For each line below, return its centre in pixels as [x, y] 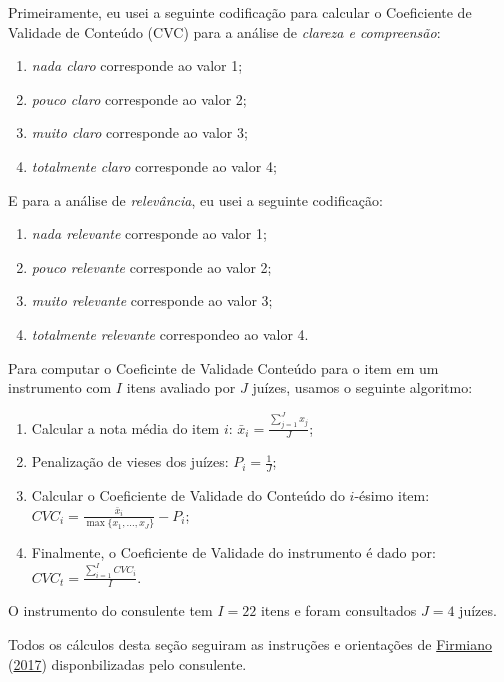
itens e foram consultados [338, 610]
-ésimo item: [392, 495]
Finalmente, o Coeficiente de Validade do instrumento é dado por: [233, 552]
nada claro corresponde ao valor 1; [137, 65]
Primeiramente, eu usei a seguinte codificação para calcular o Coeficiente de [240, 12]
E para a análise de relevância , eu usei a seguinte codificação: [195, 199]
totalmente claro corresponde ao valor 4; [154, 165]
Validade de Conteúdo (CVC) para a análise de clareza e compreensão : [224, 31]
